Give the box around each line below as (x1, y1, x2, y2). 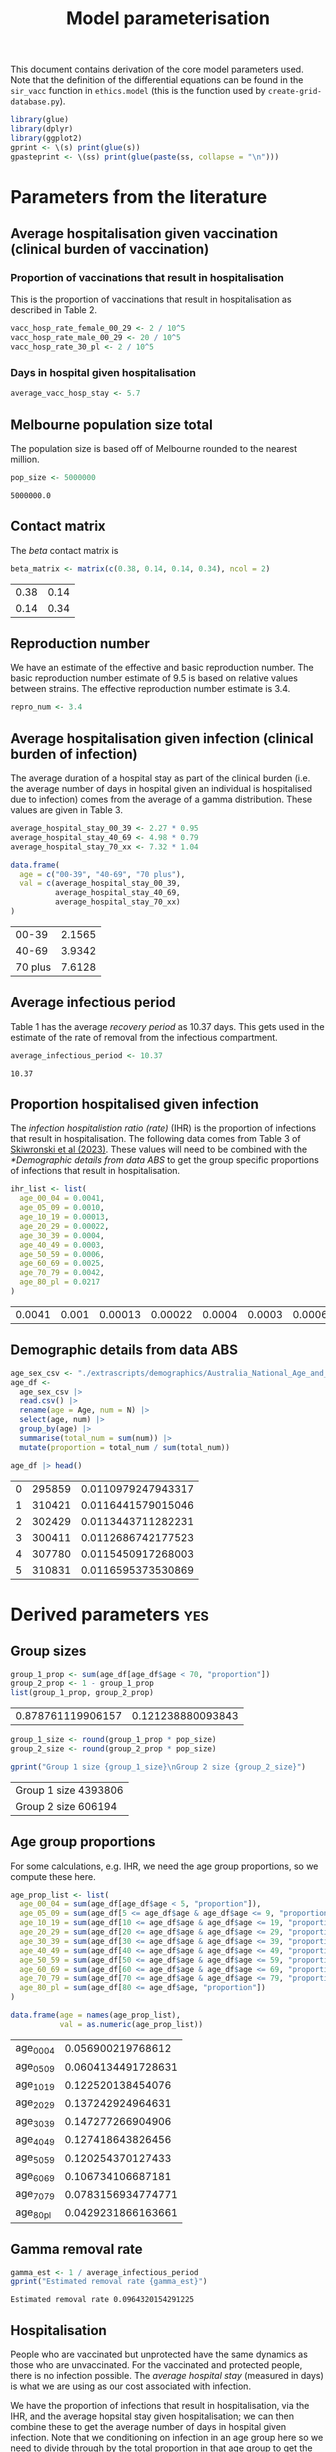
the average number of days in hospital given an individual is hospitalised (10, 783, 313, 795)
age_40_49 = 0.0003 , (19, 1240, 105, 1250)
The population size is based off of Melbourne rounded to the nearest (10, 443, 298, 455)
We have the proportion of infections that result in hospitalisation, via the (10, 2400, 310, 2412)
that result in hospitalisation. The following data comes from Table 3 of (10, 1133, 302, 1145)
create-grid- (268, 87, 322, 97)
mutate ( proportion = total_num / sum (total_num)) (19, 1442, 230, 1452)
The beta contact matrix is (10, 544, 119, 556)
